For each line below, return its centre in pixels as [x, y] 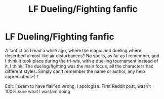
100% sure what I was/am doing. [38, 91]
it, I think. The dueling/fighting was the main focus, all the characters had [79, 66]
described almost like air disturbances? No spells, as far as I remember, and [82, 56]
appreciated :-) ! [22, 76]
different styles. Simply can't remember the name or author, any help [75, 71]
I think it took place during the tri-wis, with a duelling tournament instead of [82, 61]
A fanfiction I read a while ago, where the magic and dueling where [73, 50]
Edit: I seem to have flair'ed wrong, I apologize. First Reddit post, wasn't [78, 86]
